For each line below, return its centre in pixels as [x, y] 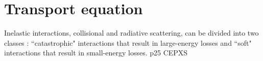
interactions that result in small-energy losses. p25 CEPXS [96, 53]
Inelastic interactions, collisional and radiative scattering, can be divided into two [131, 33]
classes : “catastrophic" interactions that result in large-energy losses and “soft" [128, 42]
